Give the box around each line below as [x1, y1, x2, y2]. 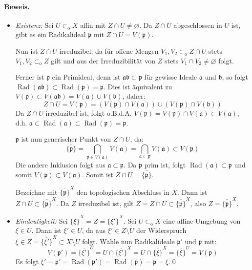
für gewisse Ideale [144, 72, 197, 82]
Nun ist [15, 45, 38, 56]
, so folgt [222, 72, 248, 82]
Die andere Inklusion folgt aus [15, 160, 105, 170]
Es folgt [15, 256, 39, 267]
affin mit [80, 20, 106, 30]
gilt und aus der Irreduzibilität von [51, 55, 156, 65]
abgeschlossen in [173, 20, 222, 30]
